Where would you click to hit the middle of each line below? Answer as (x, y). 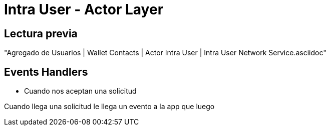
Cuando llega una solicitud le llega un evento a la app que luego (109, 107)
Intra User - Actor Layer (84, 9)
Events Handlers (46, 72)
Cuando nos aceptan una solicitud (80, 91)
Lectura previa (41, 33)
